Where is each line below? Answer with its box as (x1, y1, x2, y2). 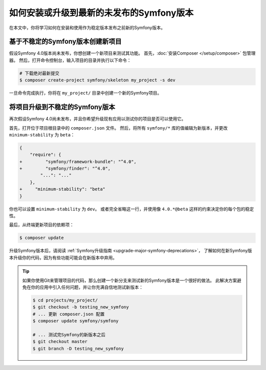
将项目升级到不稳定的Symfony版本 (9, 103, 115, 111)
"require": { (30, 152, 62, 158)
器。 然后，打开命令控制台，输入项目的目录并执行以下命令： (9, 57, 132, 63)
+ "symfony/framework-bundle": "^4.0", (19, 159, 136, 165)
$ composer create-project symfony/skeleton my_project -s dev (19, 77, 176, 83)
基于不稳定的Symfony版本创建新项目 (9, 37, 122, 46)
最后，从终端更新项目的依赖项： (9, 222, 74, 228)
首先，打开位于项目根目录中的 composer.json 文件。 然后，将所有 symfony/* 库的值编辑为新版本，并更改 (9, 125, 228, 131)
